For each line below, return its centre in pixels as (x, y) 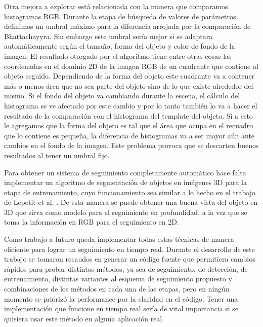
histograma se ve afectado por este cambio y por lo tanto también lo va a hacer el (131, 105)
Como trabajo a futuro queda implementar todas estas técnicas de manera (119, 239)
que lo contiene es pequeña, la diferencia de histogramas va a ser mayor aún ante (129, 135)
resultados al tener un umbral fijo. (57, 155)
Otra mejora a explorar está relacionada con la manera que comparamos (116, 6)
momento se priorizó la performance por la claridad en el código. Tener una (121, 298)
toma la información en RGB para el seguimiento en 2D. (92, 222)
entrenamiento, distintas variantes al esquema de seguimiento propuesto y (118, 279)
